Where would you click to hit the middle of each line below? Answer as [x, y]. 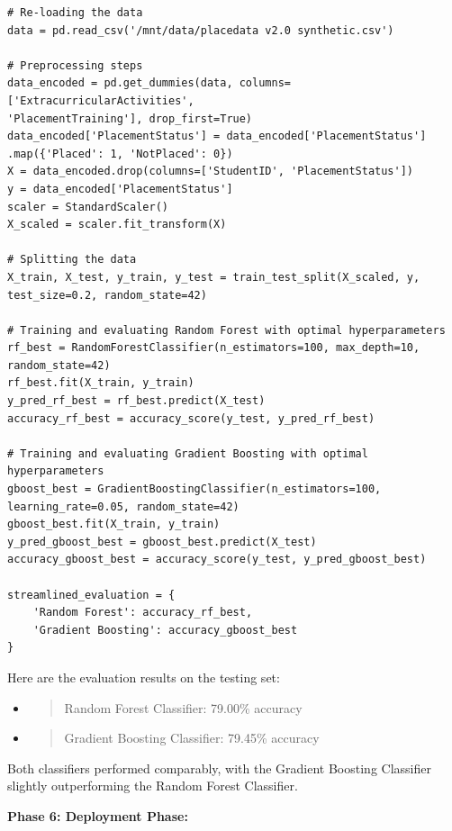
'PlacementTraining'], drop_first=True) [130, 118]
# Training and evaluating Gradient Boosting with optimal [188, 453]
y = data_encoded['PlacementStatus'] [120, 189]
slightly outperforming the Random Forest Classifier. [153, 786]
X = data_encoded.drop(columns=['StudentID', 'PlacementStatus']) [211, 172]
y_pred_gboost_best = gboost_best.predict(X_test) [162, 542]
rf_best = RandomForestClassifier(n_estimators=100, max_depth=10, [214, 348]
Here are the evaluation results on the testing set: [144, 677]
